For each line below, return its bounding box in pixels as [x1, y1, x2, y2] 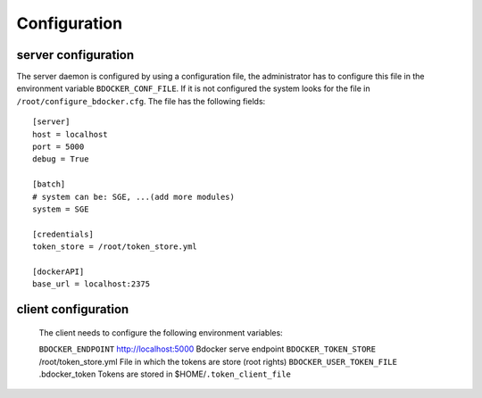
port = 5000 [32, 142, 85, 152]
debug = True [32, 154, 89, 164]
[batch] [32, 179, 66, 189]
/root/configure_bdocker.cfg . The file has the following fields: [16, 95, 266, 106]
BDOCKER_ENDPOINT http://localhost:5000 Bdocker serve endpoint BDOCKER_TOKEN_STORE [38, 344, 377, 354]
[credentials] [32, 228, 94, 239]
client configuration [16, 302, 129, 317]
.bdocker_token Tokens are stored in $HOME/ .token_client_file [38, 369, 292, 379]
